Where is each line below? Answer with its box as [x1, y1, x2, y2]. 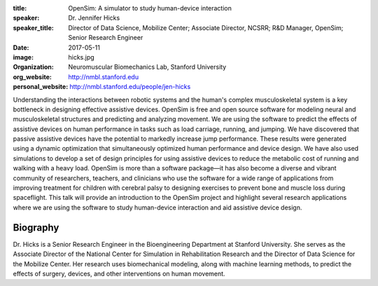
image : [13, 53, 34, 61]
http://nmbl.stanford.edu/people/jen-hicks [69, 83, 191, 91]
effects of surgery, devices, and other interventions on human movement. [13, 269, 225, 278]
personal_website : [13, 83, 69, 91]
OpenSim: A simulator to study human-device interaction [68, 4, 232, 12]
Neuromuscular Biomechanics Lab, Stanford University [68, 63, 227, 71]
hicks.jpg [68, 53, 94, 61]
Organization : [13, 63, 54, 71]
